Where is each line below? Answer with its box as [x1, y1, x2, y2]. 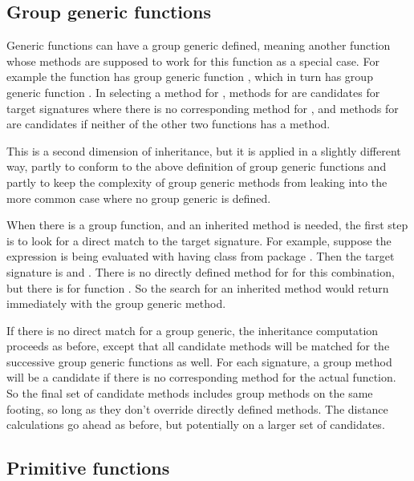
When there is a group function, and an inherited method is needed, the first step [6, 216, 408, 233]
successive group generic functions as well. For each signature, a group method [6, 353, 392, 370]
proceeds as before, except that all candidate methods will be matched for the [6, 338, 390, 354]
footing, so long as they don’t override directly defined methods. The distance [6, 400, 388, 417]
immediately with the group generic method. [6, 295, 226, 312]
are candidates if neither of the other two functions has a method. [6, 115, 331, 132]
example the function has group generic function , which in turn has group [6, 68, 373, 85]
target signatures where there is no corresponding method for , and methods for [6, 99, 399, 116]
